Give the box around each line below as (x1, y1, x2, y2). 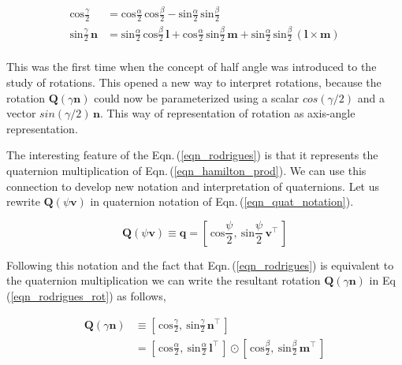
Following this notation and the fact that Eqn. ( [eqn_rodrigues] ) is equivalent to (6, 256, 394, 273)
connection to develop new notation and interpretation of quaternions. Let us (6, 177, 380, 194)
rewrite (6, 193, 40, 210)
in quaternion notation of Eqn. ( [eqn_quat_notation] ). (90, 193, 354, 210)
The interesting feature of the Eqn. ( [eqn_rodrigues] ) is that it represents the (6, 147, 378, 163)
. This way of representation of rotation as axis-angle (99, 105, 355, 121)
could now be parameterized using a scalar (94, 89, 300, 106)
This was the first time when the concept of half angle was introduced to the (6, 58, 377, 75)
